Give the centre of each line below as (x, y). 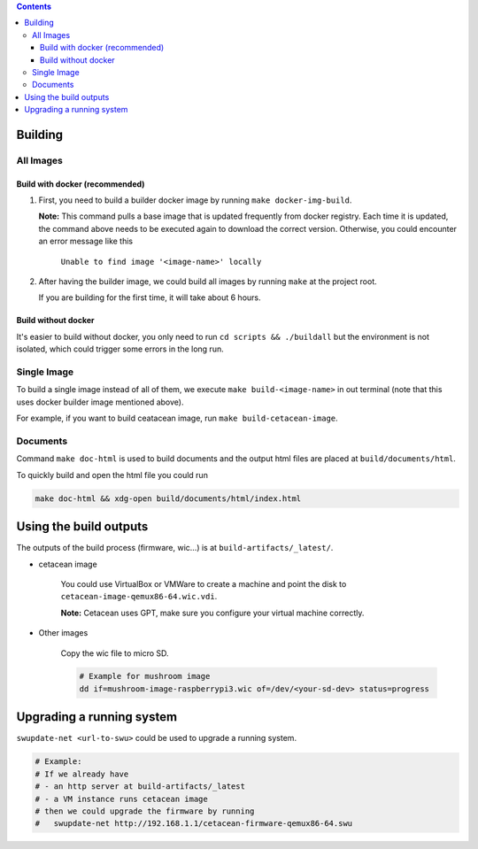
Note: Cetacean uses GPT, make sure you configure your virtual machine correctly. (212, 613)
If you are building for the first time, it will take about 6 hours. (150, 297)
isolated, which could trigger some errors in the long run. (120, 349)
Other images (63, 633)
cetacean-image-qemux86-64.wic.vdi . (139, 597)
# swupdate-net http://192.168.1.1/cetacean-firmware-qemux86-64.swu (194, 824)
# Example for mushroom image (145, 676)
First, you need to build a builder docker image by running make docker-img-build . (195, 200)
